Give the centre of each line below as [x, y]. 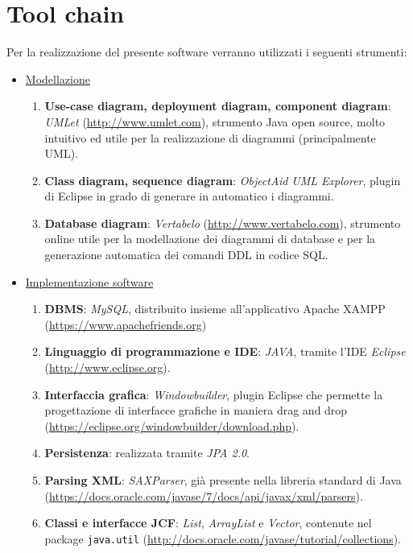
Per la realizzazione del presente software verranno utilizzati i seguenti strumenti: [207, 52]
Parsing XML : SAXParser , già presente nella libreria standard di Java [223, 480]
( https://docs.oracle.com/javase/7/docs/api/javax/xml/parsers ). [204, 495]
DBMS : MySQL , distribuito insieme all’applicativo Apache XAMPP [215, 309]
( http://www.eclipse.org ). [107, 367]
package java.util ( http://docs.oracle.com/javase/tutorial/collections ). [223, 538]
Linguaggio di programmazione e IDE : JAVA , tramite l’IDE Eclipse [225, 351]
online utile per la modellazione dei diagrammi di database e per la [210, 239]
